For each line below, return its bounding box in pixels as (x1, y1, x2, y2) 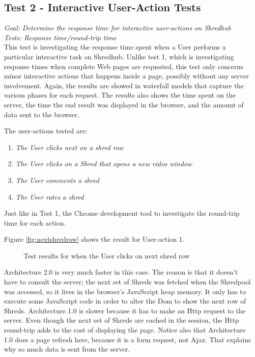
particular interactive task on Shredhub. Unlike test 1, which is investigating (4, 51, 234, 61)
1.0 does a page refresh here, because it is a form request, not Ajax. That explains (4, 334, 251, 344)
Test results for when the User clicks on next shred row (24, 250, 190, 260)
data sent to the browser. (4, 109, 80, 119)
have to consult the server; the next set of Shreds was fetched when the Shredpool (4, 277, 251, 287)
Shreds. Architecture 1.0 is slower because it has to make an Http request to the (4, 305, 246, 315)
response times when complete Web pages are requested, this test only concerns (4, 61, 244, 71)
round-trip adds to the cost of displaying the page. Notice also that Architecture (4, 325, 246, 335)
